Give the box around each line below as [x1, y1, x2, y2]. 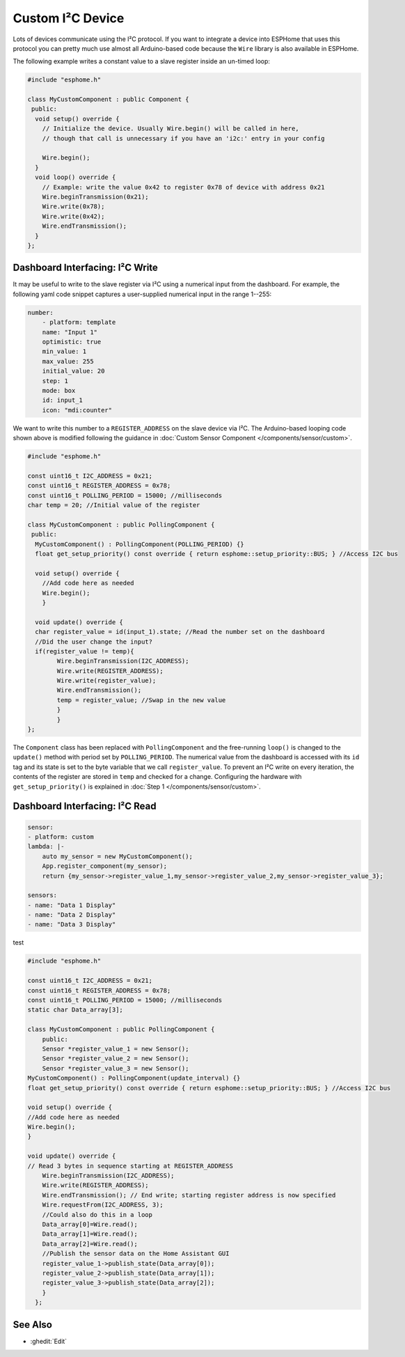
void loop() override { [35, 173, 116, 181]
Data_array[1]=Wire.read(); [42, 1230, 138, 1238]
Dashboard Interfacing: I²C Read [13, 800, 157, 812]
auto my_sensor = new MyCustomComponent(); [42, 852, 193, 860]
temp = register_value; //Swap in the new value [56, 696, 226, 704]
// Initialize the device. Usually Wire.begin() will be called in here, [42, 125, 299, 132]
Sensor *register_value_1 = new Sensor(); [42, 1045, 189, 1053]
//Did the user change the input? [35, 637, 153, 646]
